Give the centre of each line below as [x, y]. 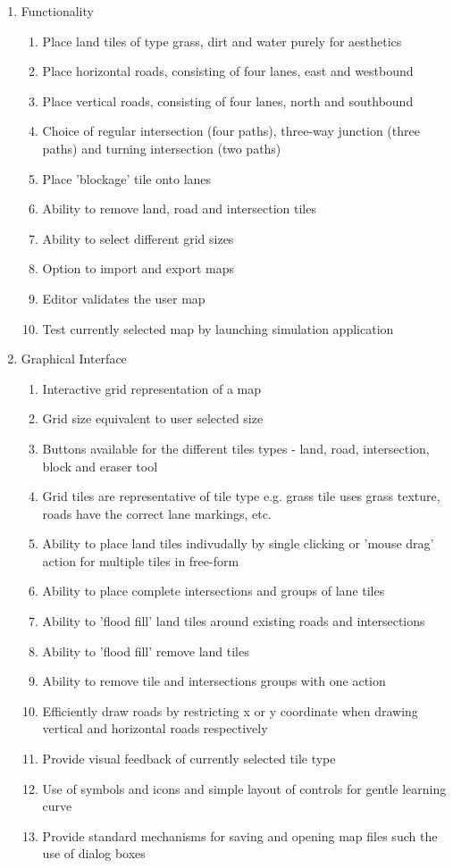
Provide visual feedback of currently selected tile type [189, 759]
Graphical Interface [74, 359]
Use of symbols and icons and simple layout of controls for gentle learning [244, 788]
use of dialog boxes [94, 853]
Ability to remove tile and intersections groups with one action [214, 681]
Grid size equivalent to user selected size [153, 418]
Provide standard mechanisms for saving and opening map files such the [240, 835]
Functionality [57, 11]
